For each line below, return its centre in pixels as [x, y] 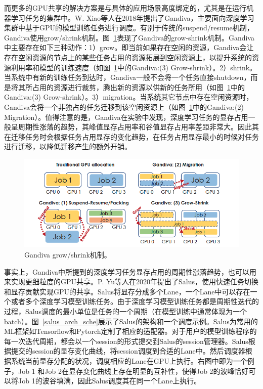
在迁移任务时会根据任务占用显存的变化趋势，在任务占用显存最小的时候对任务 [131, 136]
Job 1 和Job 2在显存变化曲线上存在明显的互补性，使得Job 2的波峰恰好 [133, 371]
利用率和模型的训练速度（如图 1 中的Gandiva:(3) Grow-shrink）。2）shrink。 [134, 67]
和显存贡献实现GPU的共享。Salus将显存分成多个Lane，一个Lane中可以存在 [127, 291]
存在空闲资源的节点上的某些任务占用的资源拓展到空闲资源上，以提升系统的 [128, 57]
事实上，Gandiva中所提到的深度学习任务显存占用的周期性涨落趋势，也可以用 [130, 271]
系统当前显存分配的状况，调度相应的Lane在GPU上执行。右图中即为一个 [129, 360]
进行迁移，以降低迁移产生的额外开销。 [68, 146]
